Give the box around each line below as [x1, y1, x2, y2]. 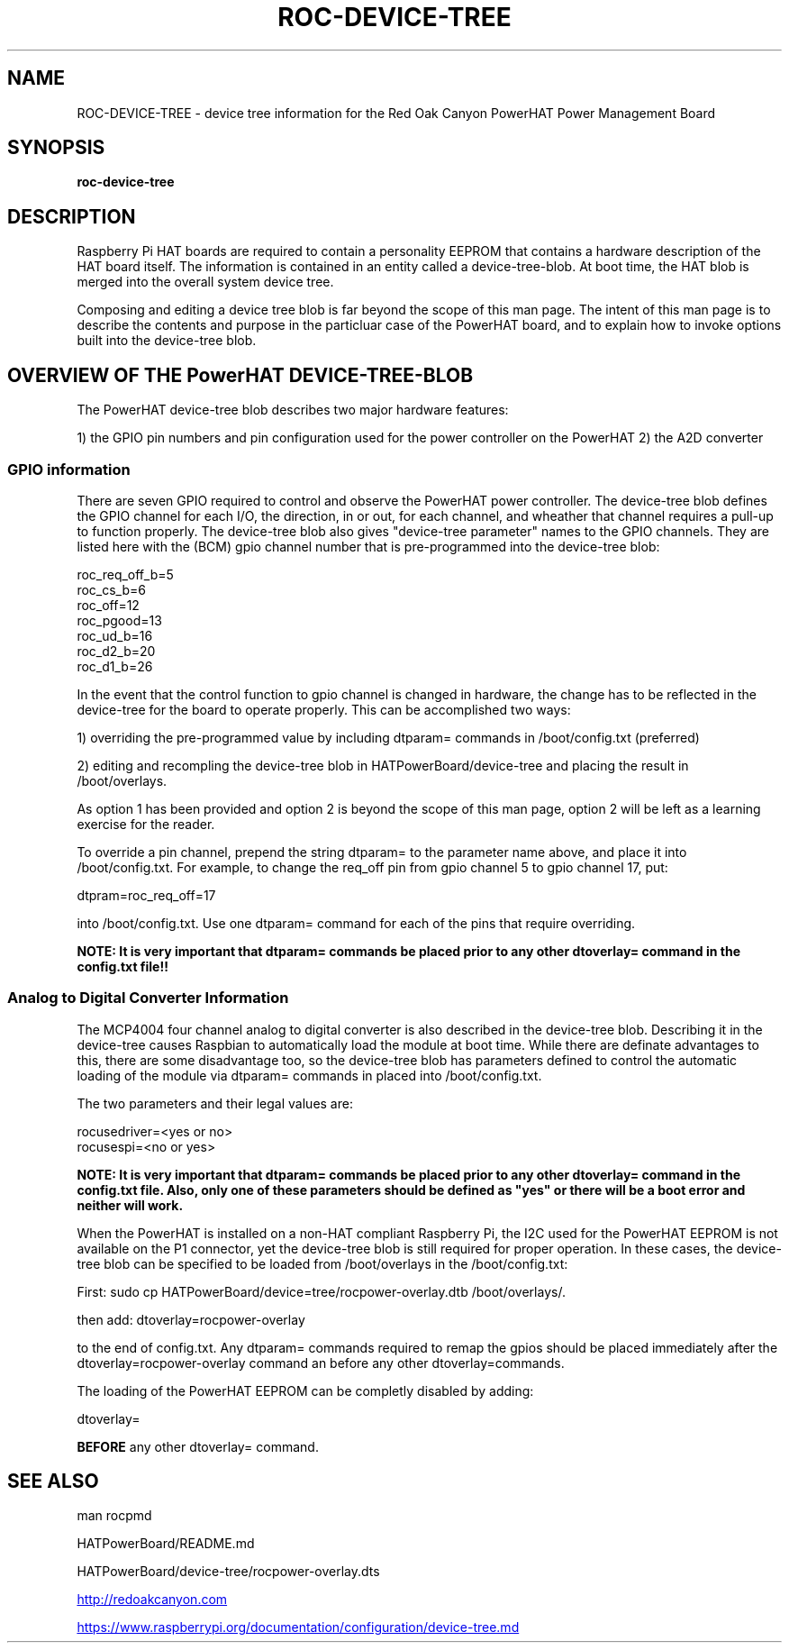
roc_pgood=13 [77, 612, 162, 628]
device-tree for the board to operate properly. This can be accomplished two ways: [77, 701, 571, 717]
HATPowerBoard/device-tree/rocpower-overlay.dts [77, 1563, 380, 1580]
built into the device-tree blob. [77, 333, 257, 349]
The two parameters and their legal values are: [77, 1095, 353, 1111]
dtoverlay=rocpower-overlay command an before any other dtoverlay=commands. [77, 1354, 565, 1371]
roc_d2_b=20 [77, 643, 156, 659]
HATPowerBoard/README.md [77, 1536, 255, 1552]
